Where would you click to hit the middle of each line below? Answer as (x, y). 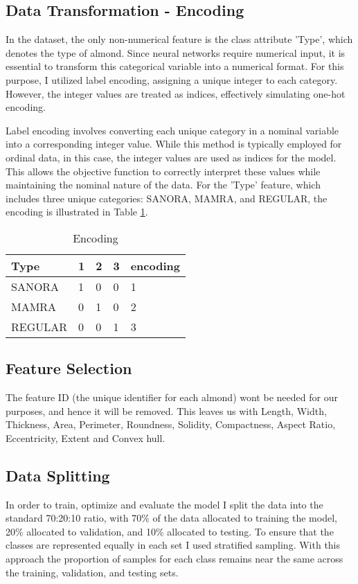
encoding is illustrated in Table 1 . (77, 212)
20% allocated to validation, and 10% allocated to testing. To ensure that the (170, 531)
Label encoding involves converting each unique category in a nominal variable (172, 130)
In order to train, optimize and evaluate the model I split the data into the (164, 504)
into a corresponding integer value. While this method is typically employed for (174, 144)
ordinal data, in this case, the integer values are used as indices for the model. (171, 157)
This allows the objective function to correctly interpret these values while (163, 171)
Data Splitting (58, 475)
